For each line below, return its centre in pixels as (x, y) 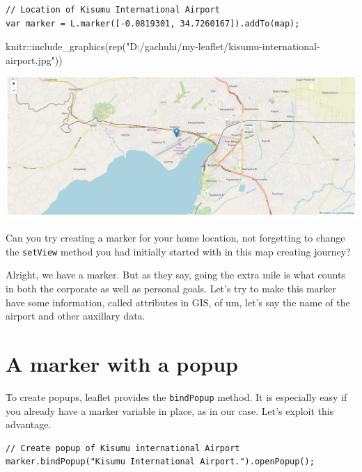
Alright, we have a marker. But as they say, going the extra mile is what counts (175, 275)
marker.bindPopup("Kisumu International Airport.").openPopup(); (160, 462)
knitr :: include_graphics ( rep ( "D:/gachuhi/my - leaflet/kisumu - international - (163, 46)
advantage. (29, 424)
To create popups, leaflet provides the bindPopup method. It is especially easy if (176, 396)
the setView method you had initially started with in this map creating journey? (178, 251)
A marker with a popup (122, 364)
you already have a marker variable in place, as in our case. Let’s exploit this (170, 410)
